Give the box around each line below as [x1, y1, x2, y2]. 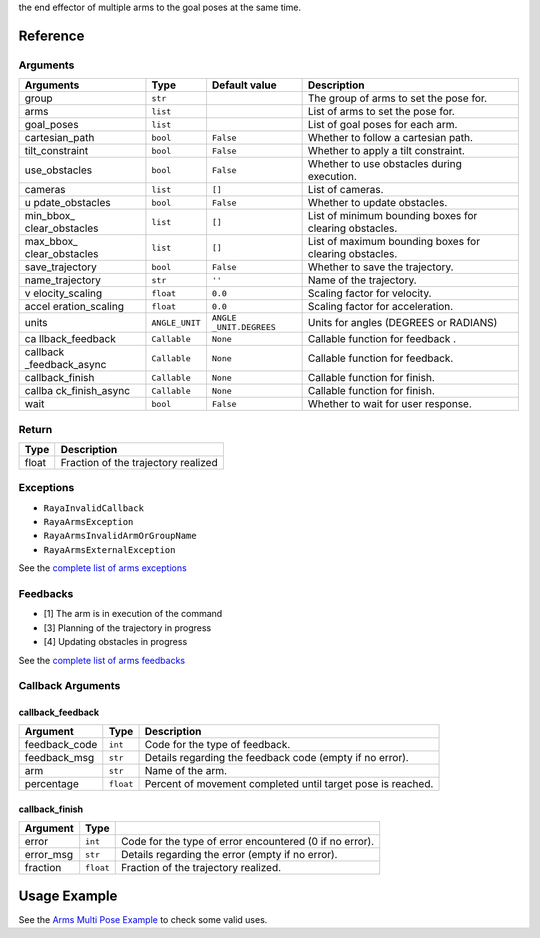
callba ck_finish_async [24, 384, 130, 398]
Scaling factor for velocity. [307, 286, 432, 300]
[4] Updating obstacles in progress [43, 636, 188, 648]
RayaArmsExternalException [43, 544, 176, 555]
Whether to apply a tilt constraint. [307, 144, 465, 158]
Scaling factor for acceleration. [307, 300, 454, 314]
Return [18, 422, 53, 436]
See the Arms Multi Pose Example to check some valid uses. [18, 914, 268, 925]
